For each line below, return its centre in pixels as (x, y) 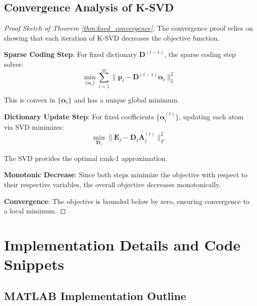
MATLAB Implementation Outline (95, 295)
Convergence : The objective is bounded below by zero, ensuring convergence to (127, 201)
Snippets (34, 264)
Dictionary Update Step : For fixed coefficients (79, 117)
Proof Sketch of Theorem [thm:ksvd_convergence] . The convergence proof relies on (128, 28)
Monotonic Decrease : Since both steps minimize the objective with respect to (126, 175)
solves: (14, 64)
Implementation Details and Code (122, 244)
